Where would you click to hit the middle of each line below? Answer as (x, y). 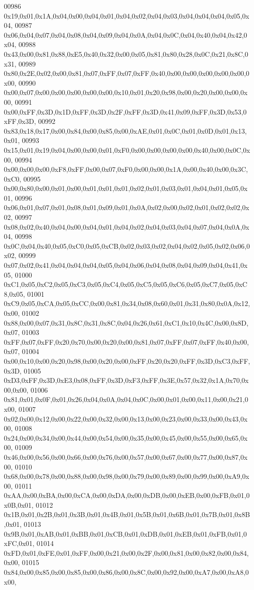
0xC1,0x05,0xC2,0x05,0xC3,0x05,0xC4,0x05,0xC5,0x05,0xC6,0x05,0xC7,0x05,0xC (126, 284)
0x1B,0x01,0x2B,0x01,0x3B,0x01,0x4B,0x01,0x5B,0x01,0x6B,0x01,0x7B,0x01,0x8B (127, 514)
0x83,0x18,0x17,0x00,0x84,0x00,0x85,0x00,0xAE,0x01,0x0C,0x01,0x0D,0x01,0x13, (126, 130)
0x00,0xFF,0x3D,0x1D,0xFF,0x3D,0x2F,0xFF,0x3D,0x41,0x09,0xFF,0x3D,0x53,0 (125, 111)
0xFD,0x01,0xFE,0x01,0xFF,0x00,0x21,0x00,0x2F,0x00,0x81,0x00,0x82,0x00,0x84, (127, 553)
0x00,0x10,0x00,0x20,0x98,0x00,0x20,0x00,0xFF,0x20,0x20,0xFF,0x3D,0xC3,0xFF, (127, 361)
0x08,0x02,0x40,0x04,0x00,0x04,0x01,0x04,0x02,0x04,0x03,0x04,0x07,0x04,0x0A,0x (127, 226)
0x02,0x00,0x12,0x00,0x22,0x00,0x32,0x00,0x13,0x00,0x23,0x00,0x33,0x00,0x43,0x (126, 418)
